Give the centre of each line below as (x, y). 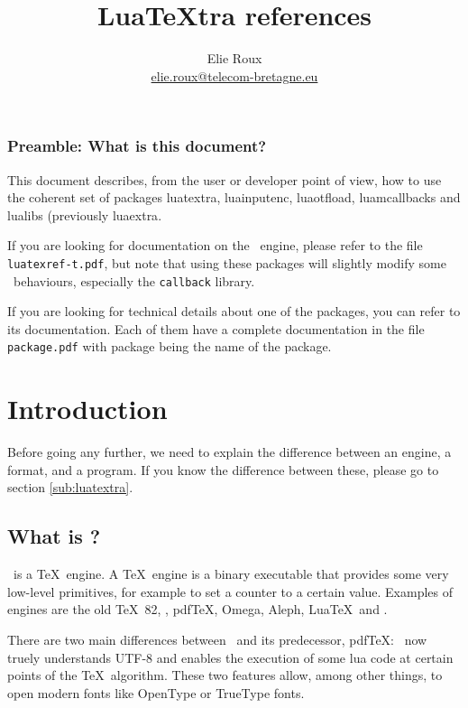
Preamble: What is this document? (137, 146)
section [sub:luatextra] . (70, 487)
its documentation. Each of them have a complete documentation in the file (216, 328)
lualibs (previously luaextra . (85, 214)
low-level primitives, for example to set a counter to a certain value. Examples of (230, 591)
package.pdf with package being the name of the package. (170, 346)
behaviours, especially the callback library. (134, 280)
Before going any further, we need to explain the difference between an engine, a (229, 452)
